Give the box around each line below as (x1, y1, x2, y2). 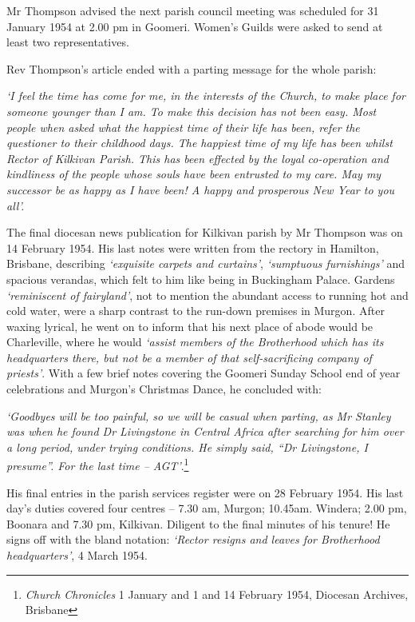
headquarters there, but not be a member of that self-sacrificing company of (6, 349, 372, 365)
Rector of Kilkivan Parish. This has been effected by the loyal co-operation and (6, 150, 389, 166)
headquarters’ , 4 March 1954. (6, 547, 148, 564)
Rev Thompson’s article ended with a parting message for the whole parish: (6, 60, 377, 77)
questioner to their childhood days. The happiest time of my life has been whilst (6, 134, 393, 151)
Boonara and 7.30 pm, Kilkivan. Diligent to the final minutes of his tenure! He (6, 515, 390, 532)
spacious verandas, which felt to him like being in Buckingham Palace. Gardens (6, 270, 395, 287)
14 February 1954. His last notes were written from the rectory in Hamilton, (6, 239, 379, 256)
